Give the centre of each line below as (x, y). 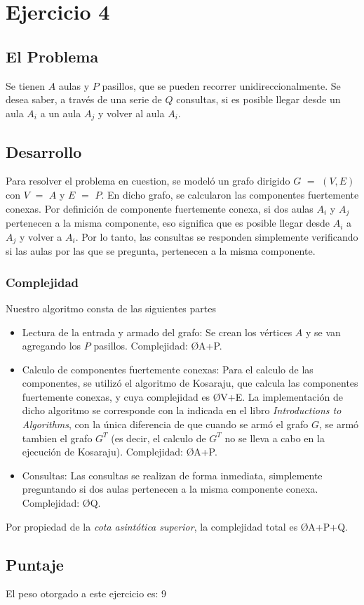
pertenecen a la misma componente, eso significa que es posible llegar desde (168, 223)
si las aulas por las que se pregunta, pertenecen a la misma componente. (161, 251)
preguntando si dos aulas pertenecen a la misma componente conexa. (170, 489)
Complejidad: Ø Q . (61, 503)
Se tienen (25, 85)
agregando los (52, 346)
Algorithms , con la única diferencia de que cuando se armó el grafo (165, 424)
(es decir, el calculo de (159, 438)
